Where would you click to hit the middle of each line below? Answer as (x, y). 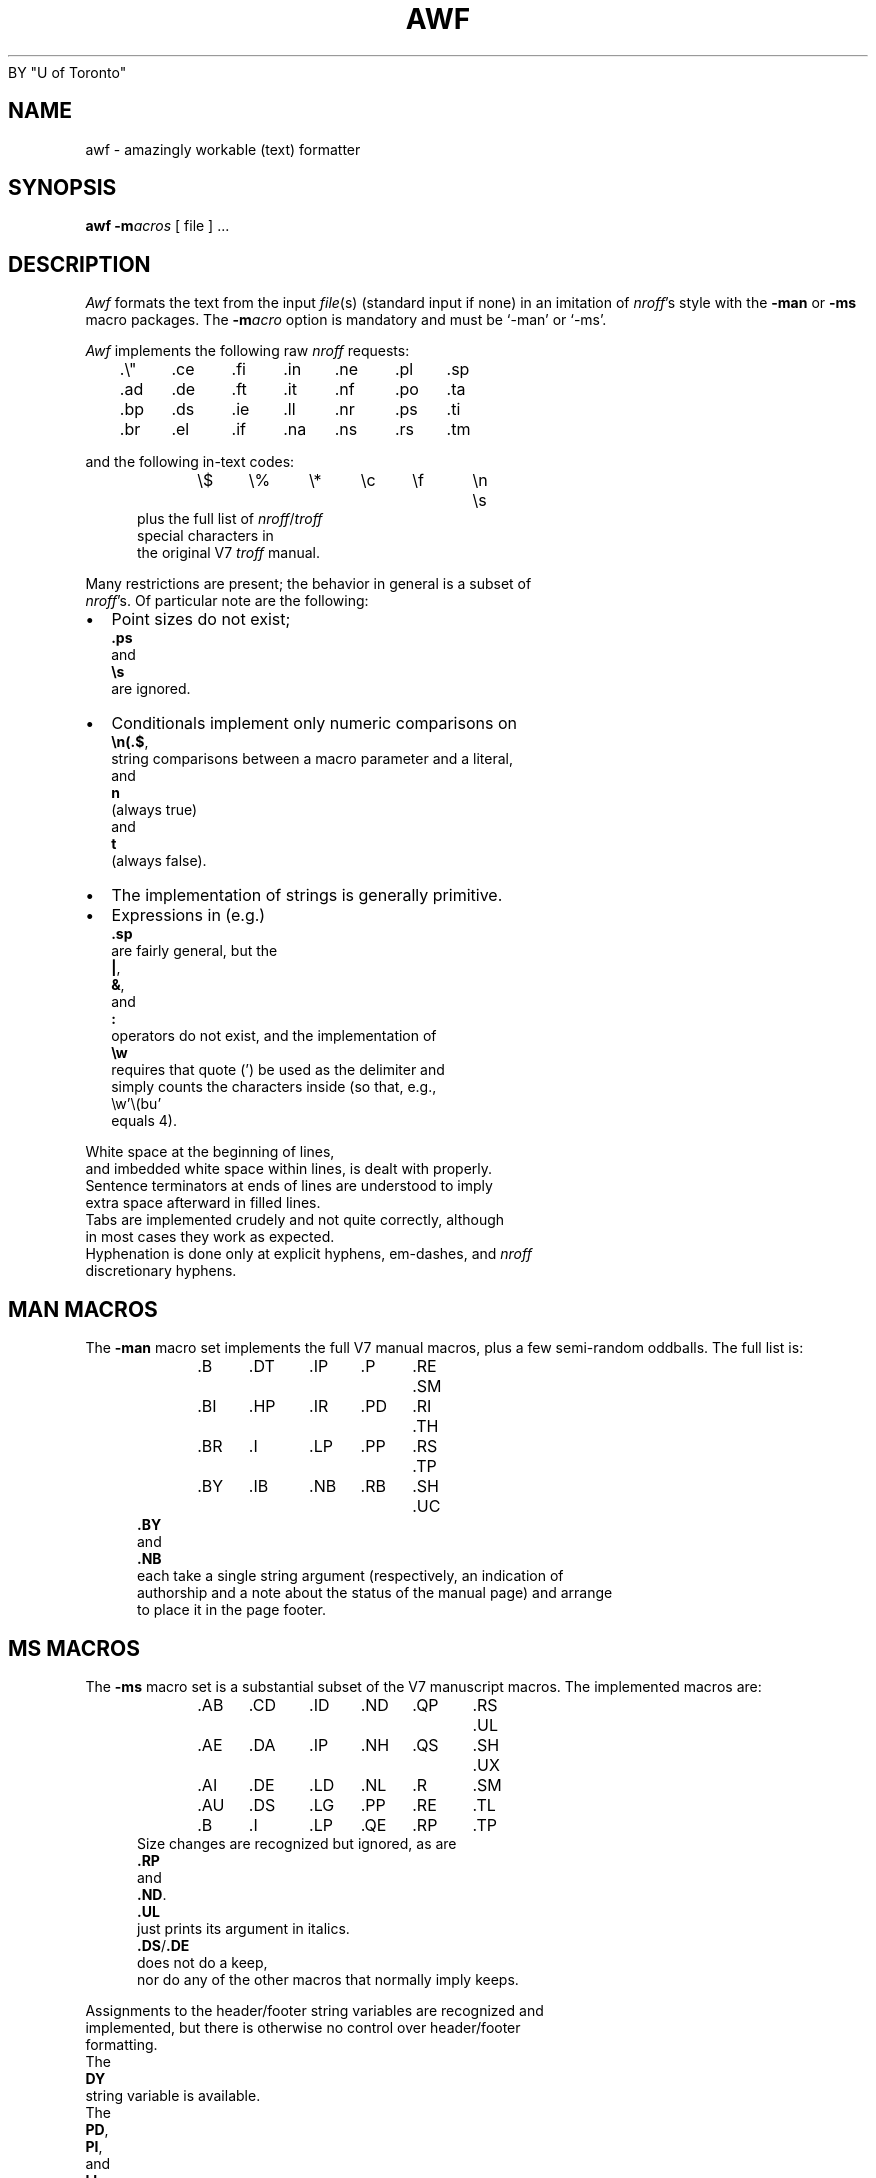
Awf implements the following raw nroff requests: (247, 351)
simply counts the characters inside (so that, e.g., (274, 1087)
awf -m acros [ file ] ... (157, 226)
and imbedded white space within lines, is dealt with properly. (289, 1169)
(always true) (154, 810)
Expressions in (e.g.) (188, 915)
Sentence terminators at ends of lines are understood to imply (289, 1186)
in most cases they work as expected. (210, 1237)
